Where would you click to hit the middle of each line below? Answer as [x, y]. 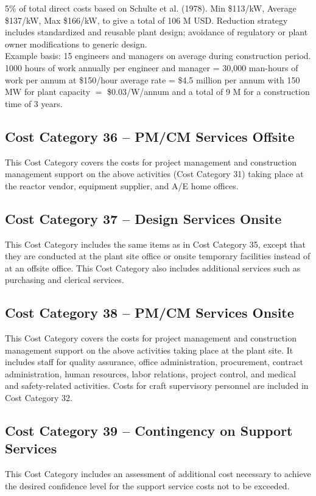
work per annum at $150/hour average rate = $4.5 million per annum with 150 [153, 79]
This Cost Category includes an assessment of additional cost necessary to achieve [158, 474]
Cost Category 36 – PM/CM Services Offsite [150, 136]
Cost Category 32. [39, 398]
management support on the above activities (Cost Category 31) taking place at [154, 174]
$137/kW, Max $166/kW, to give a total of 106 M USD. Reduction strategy [146, 20]
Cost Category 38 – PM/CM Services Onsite [149, 313]
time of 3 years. [34, 103]
